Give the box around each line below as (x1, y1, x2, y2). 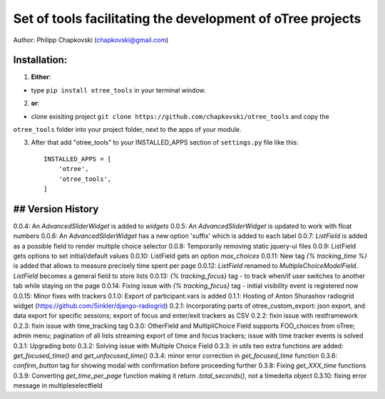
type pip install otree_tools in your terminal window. (31, 85, 206, 94)
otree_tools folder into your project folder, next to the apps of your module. (13, 125, 242, 134)
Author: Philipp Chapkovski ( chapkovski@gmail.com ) (13, 36, 169, 44)
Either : (31, 73, 51, 81)
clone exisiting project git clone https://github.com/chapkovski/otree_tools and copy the (31, 112, 329, 120)
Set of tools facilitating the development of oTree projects (13, 11, 361, 26)
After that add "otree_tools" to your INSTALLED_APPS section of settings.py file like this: (31, 138, 299, 147)
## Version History (13, 203, 99, 215)
